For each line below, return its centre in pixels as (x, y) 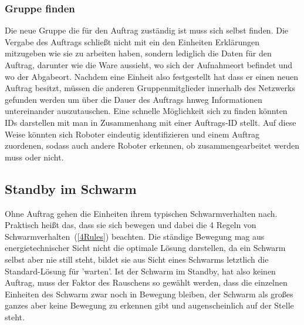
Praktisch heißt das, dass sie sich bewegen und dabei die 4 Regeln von (131, 225)
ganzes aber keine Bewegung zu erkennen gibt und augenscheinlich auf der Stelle (149, 305)
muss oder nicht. (34, 157)
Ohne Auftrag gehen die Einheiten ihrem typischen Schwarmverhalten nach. (141, 213)
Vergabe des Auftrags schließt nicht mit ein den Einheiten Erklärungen (132, 41)
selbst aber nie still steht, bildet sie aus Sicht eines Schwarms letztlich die (137, 259)
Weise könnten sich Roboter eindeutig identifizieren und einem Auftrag (132, 134)
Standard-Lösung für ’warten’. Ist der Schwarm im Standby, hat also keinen (140, 271)
